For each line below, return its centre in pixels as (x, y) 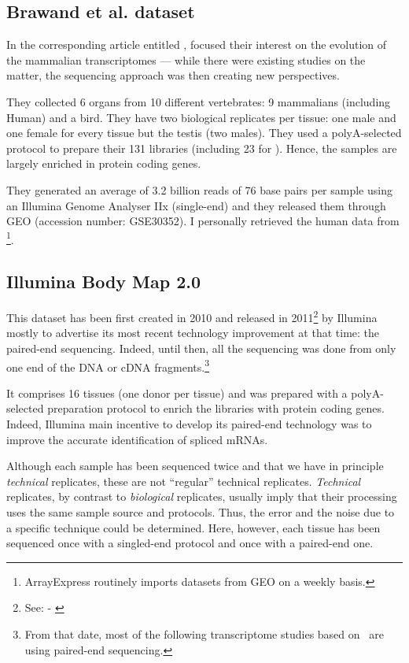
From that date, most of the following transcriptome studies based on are (204, 634)
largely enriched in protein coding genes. (104, 163)
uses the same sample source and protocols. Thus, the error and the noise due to (201, 512)
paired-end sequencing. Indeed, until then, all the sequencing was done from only (201, 348)
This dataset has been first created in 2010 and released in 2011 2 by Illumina (192, 316)
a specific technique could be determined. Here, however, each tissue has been (193, 527)
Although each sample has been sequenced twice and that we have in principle (195, 466)
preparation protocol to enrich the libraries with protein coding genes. (216, 408)
